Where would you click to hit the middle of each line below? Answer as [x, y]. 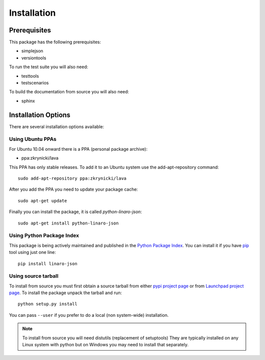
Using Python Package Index [44, 236]
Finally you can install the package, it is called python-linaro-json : [76, 212]
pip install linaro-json [48, 263]
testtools [30, 76]
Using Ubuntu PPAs [33, 139]
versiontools [34, 58]
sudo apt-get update [42, 201]
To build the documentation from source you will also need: [69, 92]
